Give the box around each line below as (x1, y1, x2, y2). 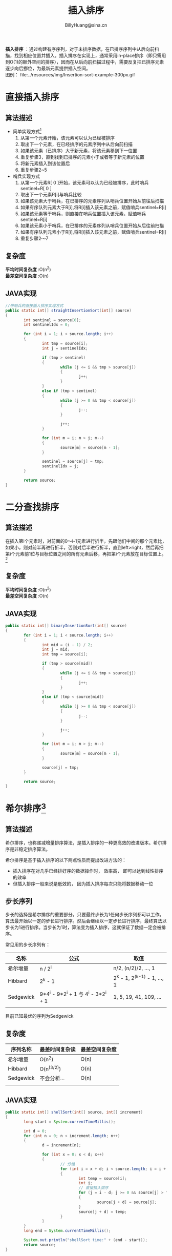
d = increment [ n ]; (41, 1143, 81, 1148)
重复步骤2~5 (20, 167, 47, 173)
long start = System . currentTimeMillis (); (24, 1119, 116, 1124)
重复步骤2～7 (20, 235, 49, 241)
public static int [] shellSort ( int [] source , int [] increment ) (5, 1110, 143, 1115)
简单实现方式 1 (12, 127, 42, 134)
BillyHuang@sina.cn (64, 22, 107, 28)
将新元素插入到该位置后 (20, 160, 70, 167)
